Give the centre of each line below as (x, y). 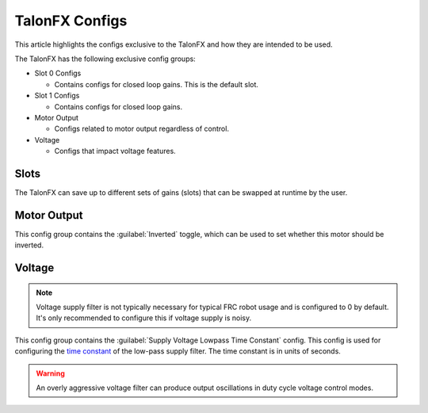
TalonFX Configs (71, 21)
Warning (50, 373)
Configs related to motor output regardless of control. (142, 129)
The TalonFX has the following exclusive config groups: (105, 59)
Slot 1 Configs (57, 96)
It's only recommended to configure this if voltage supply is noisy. (144, 318)
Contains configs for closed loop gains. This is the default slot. (157, 84)
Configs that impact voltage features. (115, 151)
